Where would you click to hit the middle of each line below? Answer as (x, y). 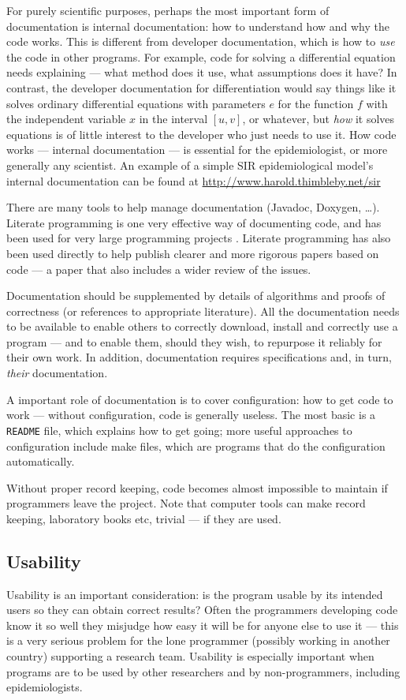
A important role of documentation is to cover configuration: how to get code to (200, 399)
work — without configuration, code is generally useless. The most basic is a (191, 415)
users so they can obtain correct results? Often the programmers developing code (202, 610)
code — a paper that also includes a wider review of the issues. (159, 269)
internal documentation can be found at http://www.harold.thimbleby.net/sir (194, 180)
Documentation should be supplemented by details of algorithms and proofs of (196, 296)
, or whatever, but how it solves (318, 119)
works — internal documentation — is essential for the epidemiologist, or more (197, 150)
